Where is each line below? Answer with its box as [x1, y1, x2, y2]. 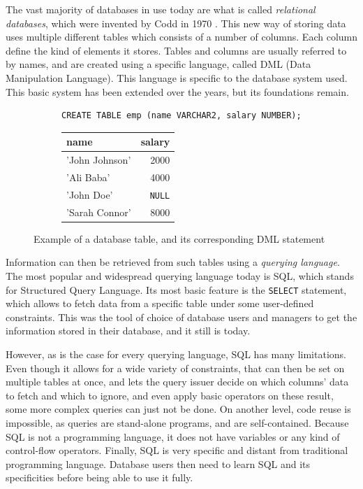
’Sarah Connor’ [66, 204, 131, 219]
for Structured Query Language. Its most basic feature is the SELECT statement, [6, 282, 347, 297]
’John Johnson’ [66, 153, 131, 167]
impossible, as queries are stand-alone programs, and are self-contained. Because [6, 415, 349, 430]
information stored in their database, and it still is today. [6, 323, 251, 338]
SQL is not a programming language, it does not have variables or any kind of [6, 429, 340, 444]
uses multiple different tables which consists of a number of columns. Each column [6, 29, 357, 44]
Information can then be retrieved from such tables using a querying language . [6, 255, 340, 269]
